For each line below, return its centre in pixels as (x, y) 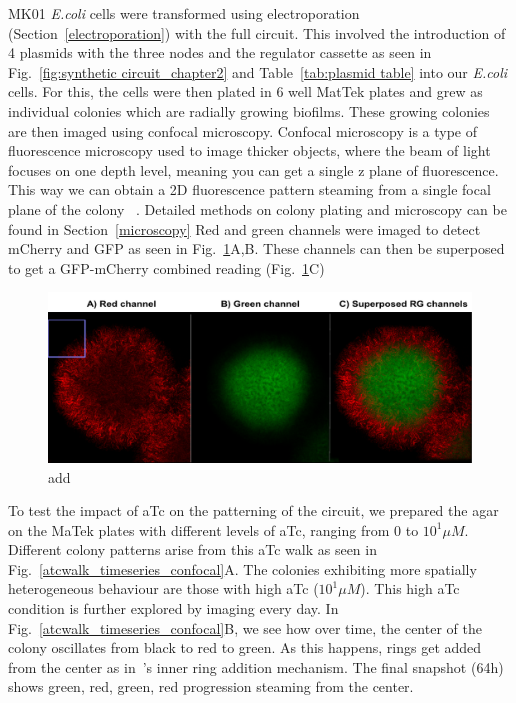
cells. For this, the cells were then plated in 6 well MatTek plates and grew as (245, 91)
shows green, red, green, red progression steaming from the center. (211, 686)
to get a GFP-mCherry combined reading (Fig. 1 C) (166, 267)
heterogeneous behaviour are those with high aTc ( (163, 588)
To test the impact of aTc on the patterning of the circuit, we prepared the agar (253, 510)
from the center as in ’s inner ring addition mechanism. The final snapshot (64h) (256, 666)
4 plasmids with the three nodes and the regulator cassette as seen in (220, 52)
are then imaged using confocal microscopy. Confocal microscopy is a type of (243, 130)
